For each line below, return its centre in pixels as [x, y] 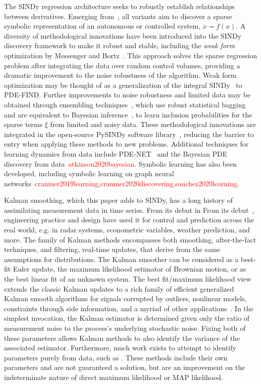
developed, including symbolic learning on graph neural [89, 173]
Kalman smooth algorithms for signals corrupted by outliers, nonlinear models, [125, 298]
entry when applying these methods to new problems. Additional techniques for [126, 144]
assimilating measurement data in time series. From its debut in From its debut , [129, 210]
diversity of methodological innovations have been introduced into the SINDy [123, 35]
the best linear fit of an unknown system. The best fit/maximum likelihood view [128, 279]
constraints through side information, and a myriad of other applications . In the [129, 308]
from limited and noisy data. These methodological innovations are [153, 124]
